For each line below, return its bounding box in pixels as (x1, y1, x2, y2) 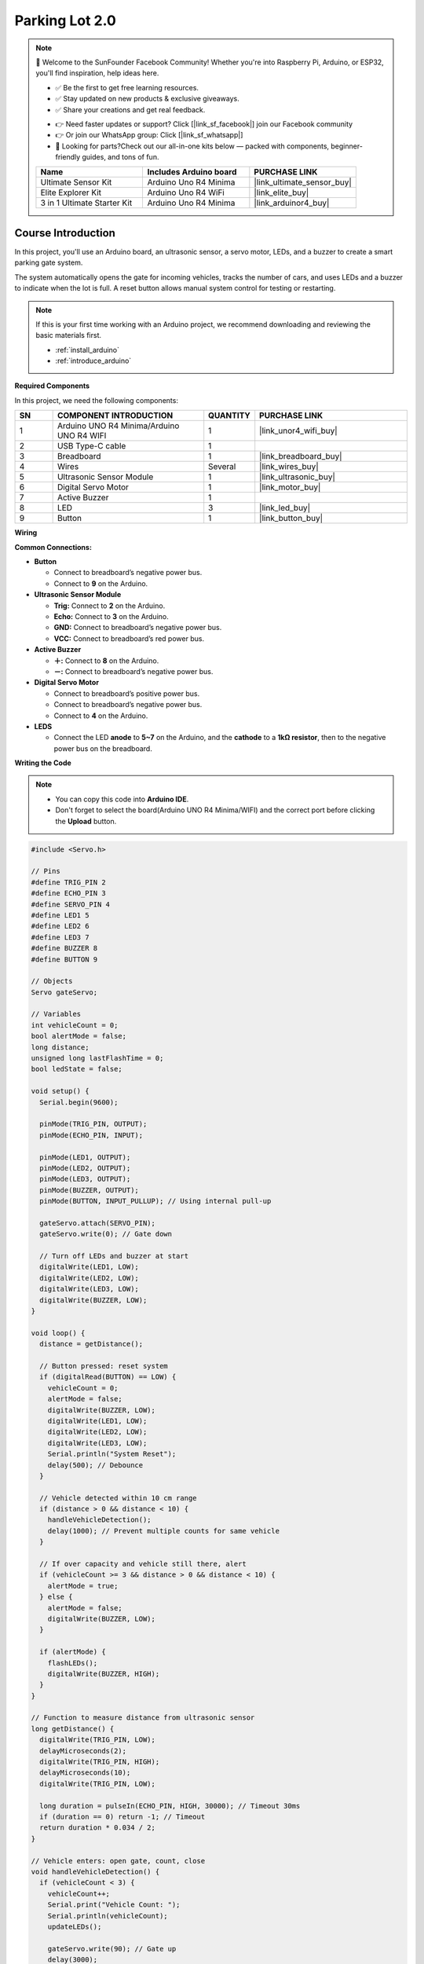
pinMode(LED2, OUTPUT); (39, 1163, 131, 1172)
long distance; (31, 1042, 90, 1052)
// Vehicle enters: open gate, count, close (31, 1856, 206, 1865)
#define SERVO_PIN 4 (31, 900, 110, 909)
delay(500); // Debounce (47, 1460, 144, 1469)
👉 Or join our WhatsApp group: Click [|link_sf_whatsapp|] (55, 130, 243, 140)
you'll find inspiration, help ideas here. (35, 68, 159, 78)
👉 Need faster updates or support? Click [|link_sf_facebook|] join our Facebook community (55, 119, 353, 129)
